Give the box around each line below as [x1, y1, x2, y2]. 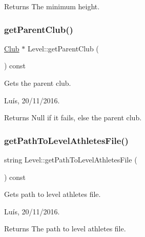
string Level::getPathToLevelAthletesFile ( [4, 154, 137, 165]
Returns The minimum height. [4, 1, 100, 11]
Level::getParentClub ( [27, 43, 99, 53]
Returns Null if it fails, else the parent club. [4, 112, 142, 123]
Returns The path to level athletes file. [4, 223, 126, 234]
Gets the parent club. [4, 78, 71, 88]
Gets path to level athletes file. [4, 189, 101, 199]
